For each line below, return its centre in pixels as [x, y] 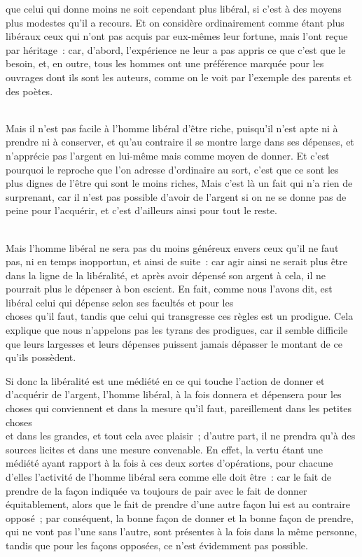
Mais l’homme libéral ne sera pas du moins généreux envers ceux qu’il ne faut [172, 247]
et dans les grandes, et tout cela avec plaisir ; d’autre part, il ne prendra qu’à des [181, 436]
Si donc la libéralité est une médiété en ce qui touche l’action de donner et [165, 380]
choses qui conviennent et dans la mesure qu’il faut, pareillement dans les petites [179, 408]
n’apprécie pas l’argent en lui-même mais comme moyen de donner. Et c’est [168, 155]
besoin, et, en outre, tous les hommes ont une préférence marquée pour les [165, 63]
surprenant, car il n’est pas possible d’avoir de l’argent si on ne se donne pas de [176, 196]
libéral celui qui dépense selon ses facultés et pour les [120, 302]
